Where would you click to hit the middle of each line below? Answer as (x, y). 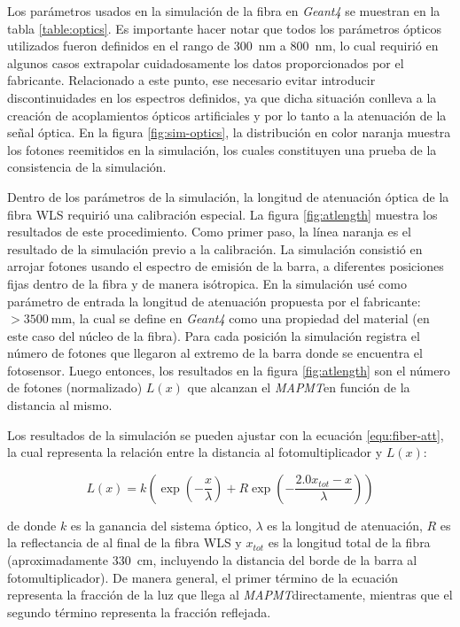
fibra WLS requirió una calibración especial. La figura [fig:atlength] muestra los (222, 214)
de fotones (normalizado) (75, 387)
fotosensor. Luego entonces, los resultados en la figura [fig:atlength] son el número (229, 370)
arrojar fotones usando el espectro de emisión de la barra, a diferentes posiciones (226, 266)
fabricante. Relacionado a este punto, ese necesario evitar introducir (191, 80)
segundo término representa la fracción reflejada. (139, 612)
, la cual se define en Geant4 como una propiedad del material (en (251, 318)
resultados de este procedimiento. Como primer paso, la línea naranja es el (209, 232)
